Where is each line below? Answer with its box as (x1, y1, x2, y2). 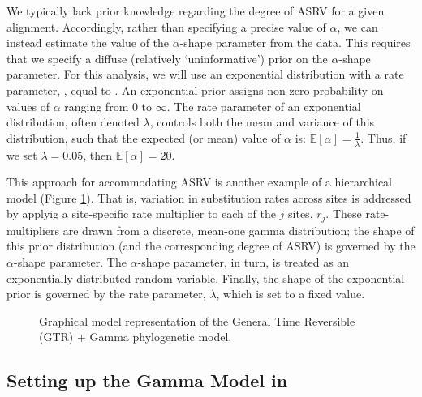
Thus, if (367, 129, 407, 146)
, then (83, 146, 112, 163)
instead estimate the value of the (6, 34, 170, 51)
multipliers (6, 221, 60, 238)
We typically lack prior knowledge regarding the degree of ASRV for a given (6, 2, 385, 19)
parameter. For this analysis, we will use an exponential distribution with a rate (6, 66, 404, 83)
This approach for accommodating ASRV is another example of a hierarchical (6, 173, 392, 190)
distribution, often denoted (6, 113, 140, 130)
